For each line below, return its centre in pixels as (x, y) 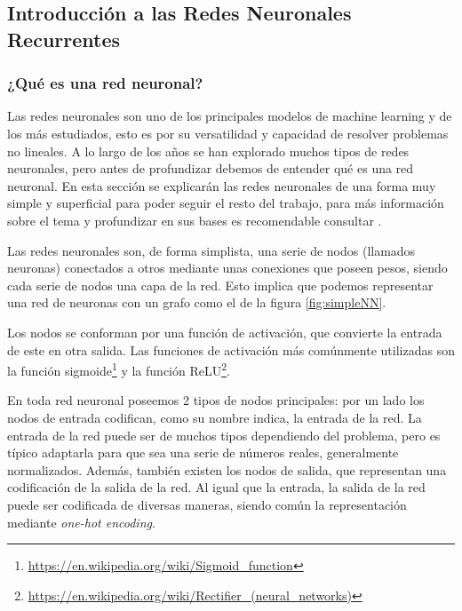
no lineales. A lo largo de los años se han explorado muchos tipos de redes (208, 151)
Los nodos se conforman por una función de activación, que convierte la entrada (225, 332)
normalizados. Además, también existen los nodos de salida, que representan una (227, 469)
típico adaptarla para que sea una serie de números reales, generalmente (203, 452)
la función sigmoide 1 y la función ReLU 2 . (119, 369)
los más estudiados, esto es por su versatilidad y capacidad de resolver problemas (228, 133)
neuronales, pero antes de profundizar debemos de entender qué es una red (211, 168)
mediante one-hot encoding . (81, 522)
